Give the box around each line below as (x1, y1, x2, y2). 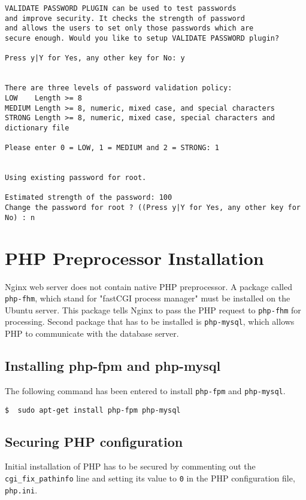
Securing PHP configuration (5, 432, 183, 450)
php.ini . (5, 483, 38, 496)
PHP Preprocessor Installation (5, 245, 264, 270)
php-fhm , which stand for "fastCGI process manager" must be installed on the (5, 292, 290, 304)
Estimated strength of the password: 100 (5, 193, 172, 202)
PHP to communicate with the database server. (5, 327, 179, 340)
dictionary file (5, 123, 69, 132)
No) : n (5, 213, 35, 222)
